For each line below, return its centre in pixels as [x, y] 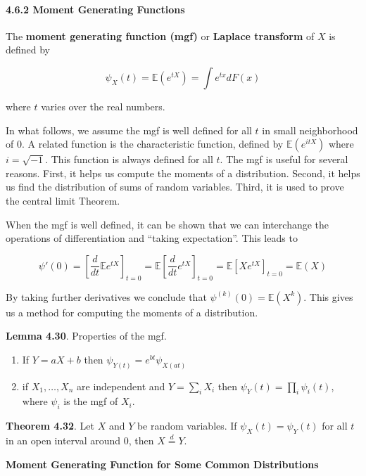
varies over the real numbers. [103, 106]
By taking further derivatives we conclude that [106, 296]
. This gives [328, 296]
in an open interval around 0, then [80, 440]
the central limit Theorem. [63, 200]
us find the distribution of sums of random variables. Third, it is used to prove [175, 187]
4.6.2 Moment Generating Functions [95, 9]
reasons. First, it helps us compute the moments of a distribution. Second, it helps [183, 173]
